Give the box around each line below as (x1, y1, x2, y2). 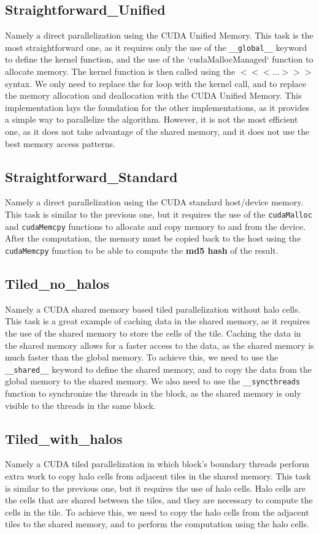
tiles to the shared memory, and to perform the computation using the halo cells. (5, 517, 309, 530)
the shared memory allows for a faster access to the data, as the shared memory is (5, 338, 314, 351)
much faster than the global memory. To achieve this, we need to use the (5, 351, 279, 364)
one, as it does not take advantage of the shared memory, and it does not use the (5, 125, 310, 138)
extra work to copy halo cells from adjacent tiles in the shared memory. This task (5, 470, 311, 483)
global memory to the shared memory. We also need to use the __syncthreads (5, 375, 301, 387)
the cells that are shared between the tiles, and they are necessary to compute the (5, 494, 313, 506)
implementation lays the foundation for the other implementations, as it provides (5, 101, 309, 113)
